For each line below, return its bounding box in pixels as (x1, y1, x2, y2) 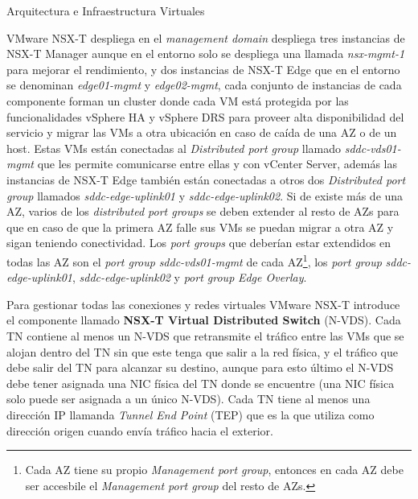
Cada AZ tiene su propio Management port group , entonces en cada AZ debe (25, 461, 404, 478)
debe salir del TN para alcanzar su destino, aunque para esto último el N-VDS (6, 359, 394, 376)
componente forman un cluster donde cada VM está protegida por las (6, 92, 349, 109)
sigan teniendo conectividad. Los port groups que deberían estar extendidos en (6, 234, 391, 251)
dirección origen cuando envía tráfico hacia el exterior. (6, 422, 273, 439)
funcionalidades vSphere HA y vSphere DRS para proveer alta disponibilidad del (6, 108, 404, 125)
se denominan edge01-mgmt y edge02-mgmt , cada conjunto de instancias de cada (6, 76, 402, 93)
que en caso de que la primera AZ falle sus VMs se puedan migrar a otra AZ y (6, 218, 394, 235)
